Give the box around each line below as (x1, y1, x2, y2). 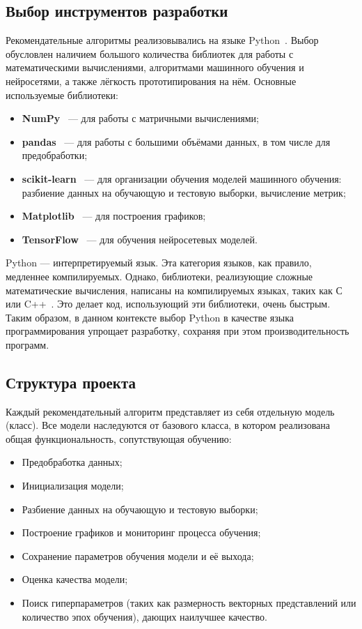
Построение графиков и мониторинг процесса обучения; (22, 525, 261, 540)
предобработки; (22, 148, 88, 162)
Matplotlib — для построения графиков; (22, 209, 206, 223)
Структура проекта (6, 371, 136, 393)
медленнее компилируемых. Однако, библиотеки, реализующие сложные (6, 268, 313, 283)
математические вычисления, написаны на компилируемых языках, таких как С (6, 282, 343, 297)
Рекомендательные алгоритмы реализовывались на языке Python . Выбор (6, 33, 319, 47)
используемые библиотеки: (6, 87, 118, 102)
